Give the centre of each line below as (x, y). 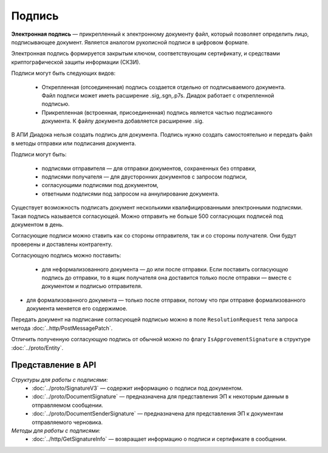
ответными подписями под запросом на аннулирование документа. (131, 194)
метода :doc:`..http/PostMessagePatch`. (62, 328)
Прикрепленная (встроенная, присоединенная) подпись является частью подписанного (157, 112)
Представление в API (54, 365)
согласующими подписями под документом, (100, 185)
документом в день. (37, 224)
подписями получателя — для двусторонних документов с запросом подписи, (144, 177)
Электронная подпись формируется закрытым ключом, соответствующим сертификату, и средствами (146, 53)
